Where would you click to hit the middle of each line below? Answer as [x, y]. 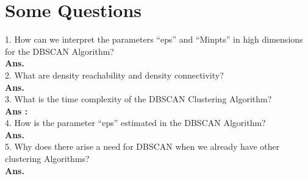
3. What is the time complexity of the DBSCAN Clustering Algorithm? [138, 99]
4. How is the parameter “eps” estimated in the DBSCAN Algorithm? [135, 123]
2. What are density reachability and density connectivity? [114, 75]
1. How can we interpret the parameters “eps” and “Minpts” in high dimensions [154, 39]
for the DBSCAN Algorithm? [59, 51]
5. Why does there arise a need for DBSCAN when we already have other [142, 146]
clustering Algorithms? [47, 159]
